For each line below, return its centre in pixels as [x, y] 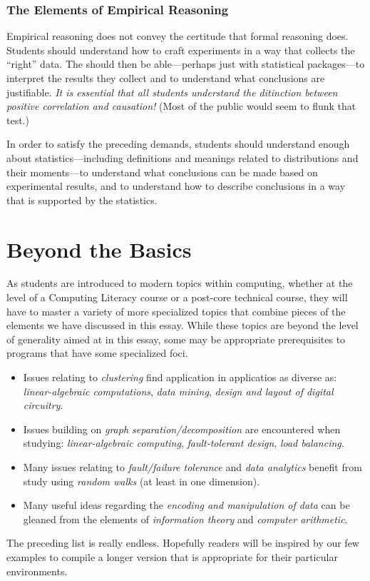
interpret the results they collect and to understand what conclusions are [166, 78]
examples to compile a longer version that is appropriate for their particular [172, 556]
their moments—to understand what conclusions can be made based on [162, 172]
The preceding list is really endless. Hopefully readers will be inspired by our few [183, 543]
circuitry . [43, 405]
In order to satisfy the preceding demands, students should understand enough [178, 144]
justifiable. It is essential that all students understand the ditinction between [172, 92]
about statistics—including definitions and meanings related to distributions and [183, 157]
